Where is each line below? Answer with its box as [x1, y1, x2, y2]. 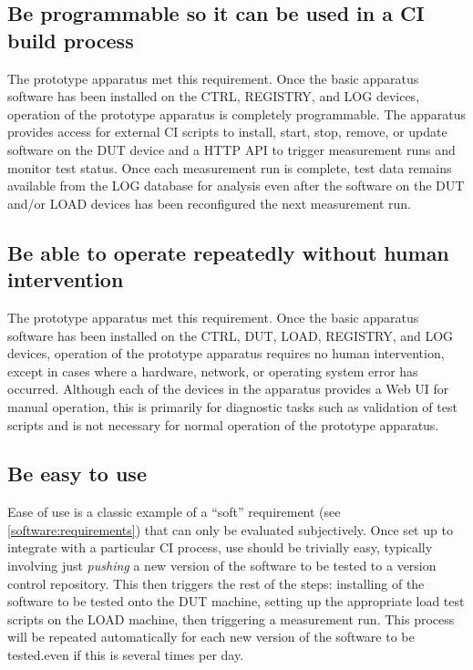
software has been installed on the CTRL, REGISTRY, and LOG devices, [7, 87, 420, 106]
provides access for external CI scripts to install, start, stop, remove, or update [7, 122, 447, 141]
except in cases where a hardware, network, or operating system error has [7, 361, 418, 380]
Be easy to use [7, 459, 147, 488]
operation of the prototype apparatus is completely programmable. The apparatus [7, 104, 466, 123]
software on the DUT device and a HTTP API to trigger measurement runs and [7, 139, 456, 159]
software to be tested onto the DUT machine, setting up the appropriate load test [7, 592, 465, 611]
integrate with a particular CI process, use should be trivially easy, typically [7, 538, 433, 557]
